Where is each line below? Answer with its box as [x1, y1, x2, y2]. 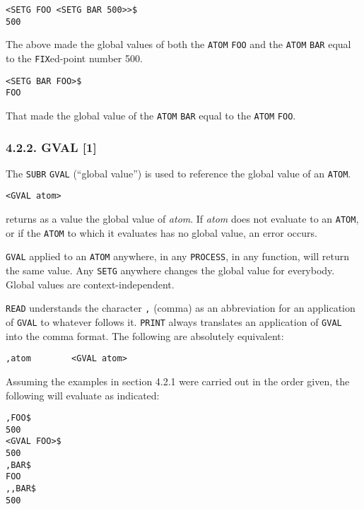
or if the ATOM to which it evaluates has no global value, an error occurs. [6, 225, 317, 240]
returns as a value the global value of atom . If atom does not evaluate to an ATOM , [6, 211, 359, 226]
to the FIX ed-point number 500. [6, 50, 143, 65]
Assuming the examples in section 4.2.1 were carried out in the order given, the [6, 373, 350, 388]
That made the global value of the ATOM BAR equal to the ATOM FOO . [6, 107, 296, 122]
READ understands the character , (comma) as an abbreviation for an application [6, 300, 356, 315]
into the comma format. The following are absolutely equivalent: [6, 328, 284, 343]
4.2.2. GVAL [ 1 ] [6, 138, 97, 156]
